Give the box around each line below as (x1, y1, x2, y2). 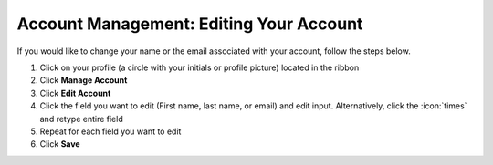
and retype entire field (39, 113, 123, 124)
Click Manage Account (39, 75, 128, 86)
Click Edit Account (39, 88, 111, 98)
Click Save (39, 139, 81, 150)
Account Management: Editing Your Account (16, 14, 363, 34)
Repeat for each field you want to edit (39, 126, 182, 137)
